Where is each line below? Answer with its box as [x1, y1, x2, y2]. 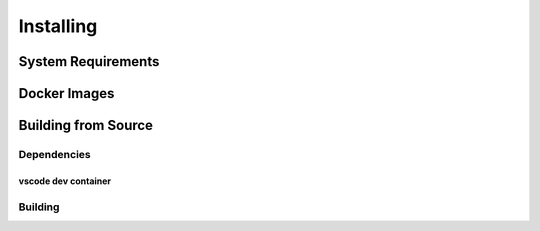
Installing [18, 15, 98, 37]
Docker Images [18, 85, 115, 102]
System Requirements [18, 53, 160, 70]
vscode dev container [18, 175, 112, 187]
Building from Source [18, 117, 154, 134]
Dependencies [18, 147, 92, 161]
